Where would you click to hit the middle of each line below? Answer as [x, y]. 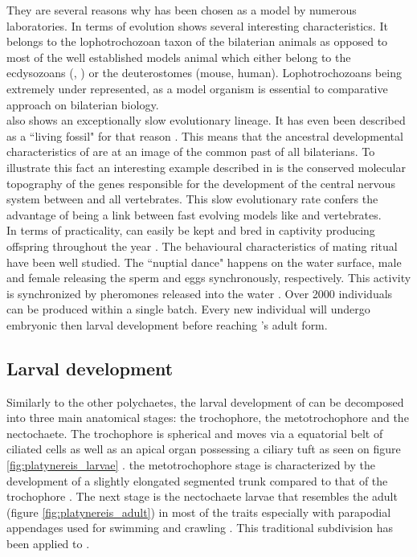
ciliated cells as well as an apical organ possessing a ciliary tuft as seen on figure [204, 449]
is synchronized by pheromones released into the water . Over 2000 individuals [200, 293]
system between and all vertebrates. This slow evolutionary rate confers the [192, 199]
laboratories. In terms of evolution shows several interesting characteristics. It [197, 25]
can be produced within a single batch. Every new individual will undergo [188, 309]
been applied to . [48, 544]
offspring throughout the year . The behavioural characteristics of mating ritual [202, 246]
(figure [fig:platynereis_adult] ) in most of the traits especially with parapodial [199, 512]
